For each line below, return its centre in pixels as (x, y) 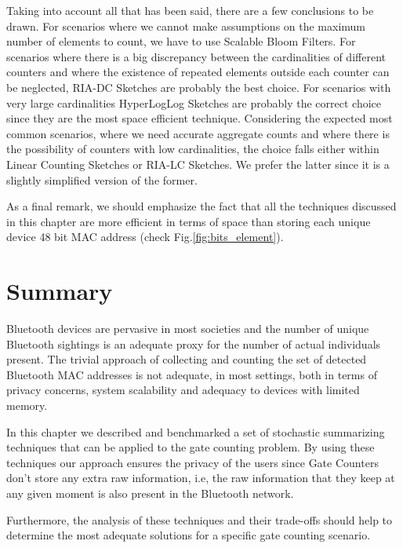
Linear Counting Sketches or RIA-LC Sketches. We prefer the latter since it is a (198, 164)
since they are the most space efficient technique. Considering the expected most (200, 118)
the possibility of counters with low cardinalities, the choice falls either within (193, 149)
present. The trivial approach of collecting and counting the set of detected (187, 359)
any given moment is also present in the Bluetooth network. (150, 493)
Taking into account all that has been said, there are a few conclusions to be (190, 10)
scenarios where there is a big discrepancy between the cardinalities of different (196, 56)
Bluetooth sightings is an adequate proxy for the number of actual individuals (194, 343)
